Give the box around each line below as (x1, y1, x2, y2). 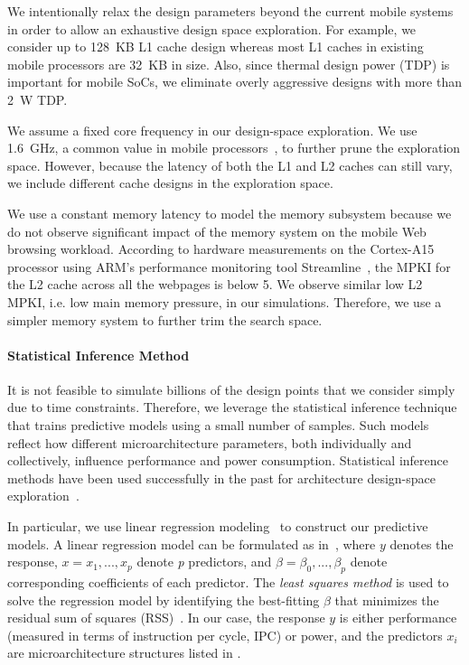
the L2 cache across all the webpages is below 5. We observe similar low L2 (7, 275, 423, 294)
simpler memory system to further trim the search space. (7, 310, 323, 329)
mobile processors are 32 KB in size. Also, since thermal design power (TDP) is (7, 54, 450, 73)
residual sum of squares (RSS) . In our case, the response (7, 608, 325, 627)
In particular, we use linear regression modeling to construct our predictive (7, 517, 428, 536)
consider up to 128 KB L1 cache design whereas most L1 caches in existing (7, 37, 424, 56)
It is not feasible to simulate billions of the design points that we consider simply (7, 379, 455, 398)
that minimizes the (334, 590, 439, 609)
